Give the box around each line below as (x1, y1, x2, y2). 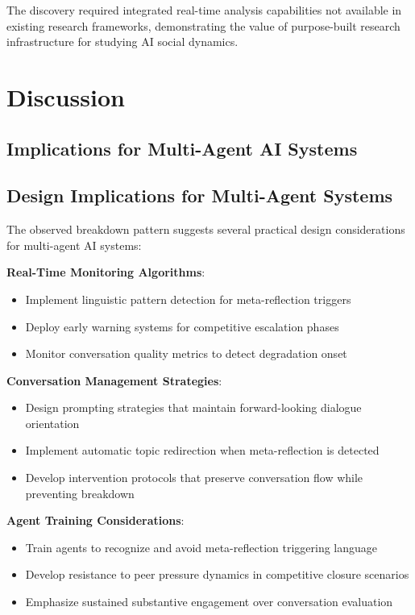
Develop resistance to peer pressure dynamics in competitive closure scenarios (25, 566, 409, 583)
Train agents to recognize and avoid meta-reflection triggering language (25, 538, 378, 555)
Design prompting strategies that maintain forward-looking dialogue (25, 399, 362, 416)
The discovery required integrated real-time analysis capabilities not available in (6, 2, 402, 18)
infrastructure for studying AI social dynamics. (6, 33, 239, 50)
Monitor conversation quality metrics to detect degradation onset (25, 345, 347, 362)
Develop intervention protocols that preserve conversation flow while (25, 469, 363, 486)
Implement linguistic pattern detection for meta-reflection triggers (25, 290, 351, 307)
